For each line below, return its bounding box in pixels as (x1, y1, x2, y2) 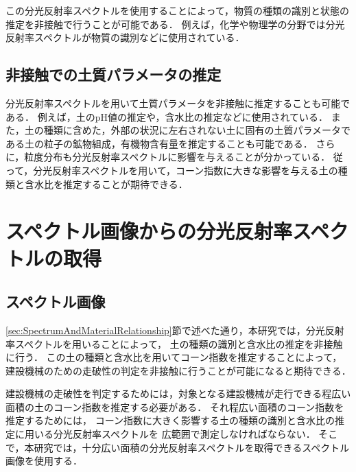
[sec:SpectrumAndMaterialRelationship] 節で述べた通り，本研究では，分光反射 (5, 322, 344, 337)
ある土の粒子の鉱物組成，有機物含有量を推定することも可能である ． (5, 136, 313, 150)
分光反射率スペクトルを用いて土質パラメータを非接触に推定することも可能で (5, 95, 351, 110)
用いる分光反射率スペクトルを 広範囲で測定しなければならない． (24, 427, 316, 441)
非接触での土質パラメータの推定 (5, 64, 222, 85)
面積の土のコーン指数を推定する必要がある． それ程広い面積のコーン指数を (5, 399, 344, 414)
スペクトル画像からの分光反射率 (5, 217, 293, 245)
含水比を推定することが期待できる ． (24, 176, 188, 191)
